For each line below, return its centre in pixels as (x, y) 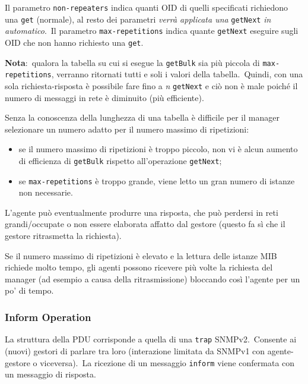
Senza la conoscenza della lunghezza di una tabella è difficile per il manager (142, 117)
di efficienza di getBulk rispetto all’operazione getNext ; (120, 160)
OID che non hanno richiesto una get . (74, 42)
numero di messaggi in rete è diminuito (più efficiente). (104, 97)
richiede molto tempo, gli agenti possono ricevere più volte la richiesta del (139, 267)
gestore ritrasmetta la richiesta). (63, 236)
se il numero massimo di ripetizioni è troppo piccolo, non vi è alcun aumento (158, 149)
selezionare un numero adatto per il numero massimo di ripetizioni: (127, 129)
